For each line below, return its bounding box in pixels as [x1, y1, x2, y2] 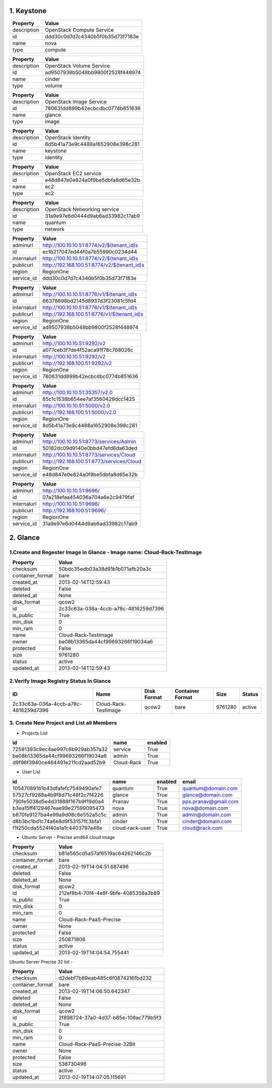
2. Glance [9, 533, 40, 542]
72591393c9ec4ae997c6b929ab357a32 [12, 746, 108, 753]
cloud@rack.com [182, 824, 223, 831]
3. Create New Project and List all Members [9, 719, 117, 727]
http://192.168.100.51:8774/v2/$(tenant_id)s [42, 261, 145, 268]
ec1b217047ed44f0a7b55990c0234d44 [42, 248, 138, 255]
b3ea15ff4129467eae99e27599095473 [12, 805, 105, 812]
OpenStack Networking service [44, 205, 119, 212]
